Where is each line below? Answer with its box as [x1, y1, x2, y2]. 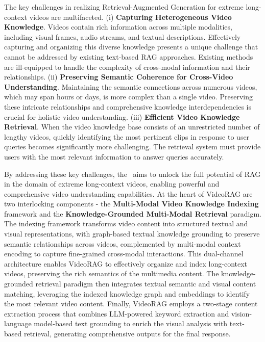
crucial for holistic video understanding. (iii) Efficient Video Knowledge [4, 111, 240, 122]
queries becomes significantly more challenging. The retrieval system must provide [4, 141, 261, 152]
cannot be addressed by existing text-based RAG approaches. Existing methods [4, 51, 253, 62]
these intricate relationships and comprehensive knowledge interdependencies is [4, 101, 251, 112]
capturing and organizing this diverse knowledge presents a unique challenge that [4, 41, 258, 52]
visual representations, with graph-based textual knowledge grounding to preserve [4, 228, 260, 239]
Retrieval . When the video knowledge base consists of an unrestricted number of [4, 121, 260, 132]
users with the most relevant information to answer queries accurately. [4, 151, 224, 162]
